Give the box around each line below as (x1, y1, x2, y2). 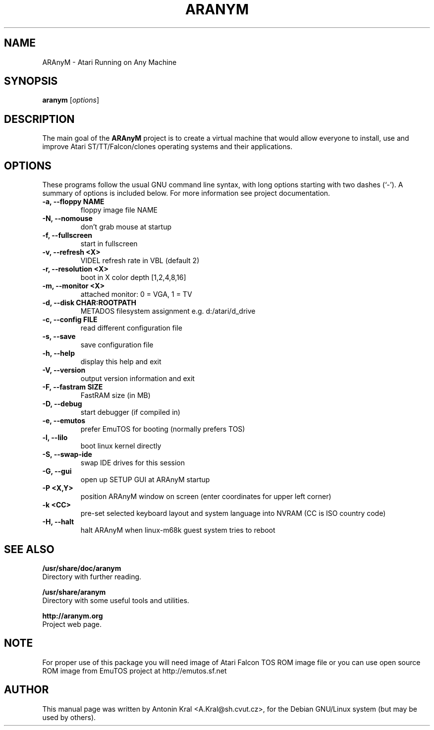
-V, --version (42, 366, 86, 375)
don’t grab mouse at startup (80, 223, 171, 231)
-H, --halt (42, 517, 74, 526)
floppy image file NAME (80, 206, 158, 215)
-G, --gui (42, 467, 72, 476)
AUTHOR (4, 683, 49, 696)
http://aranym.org (42, 611, 103, 620)
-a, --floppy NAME (42, 197, 105, 206)
